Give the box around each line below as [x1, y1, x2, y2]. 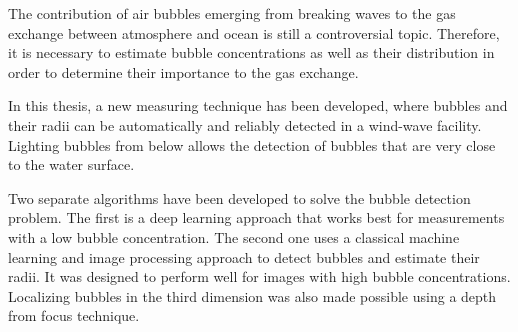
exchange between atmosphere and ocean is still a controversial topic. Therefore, [8, 22, 500, 43]
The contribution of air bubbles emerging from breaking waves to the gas [8, 3, 456, 23]
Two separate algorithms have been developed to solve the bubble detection [8, 187, 471, 208]
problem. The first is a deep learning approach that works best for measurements [8, 207, 505, 228]
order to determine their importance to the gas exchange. [8, 61, 359, 82]
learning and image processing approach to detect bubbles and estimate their [8, 246, 480, 267]
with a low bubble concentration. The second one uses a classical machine [8, 226, 460, 247]
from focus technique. [8, 305, 140, 326]
